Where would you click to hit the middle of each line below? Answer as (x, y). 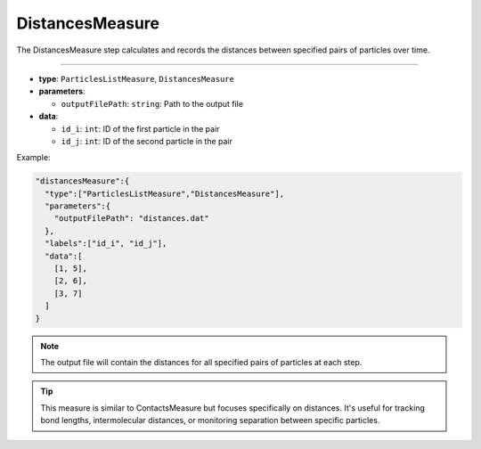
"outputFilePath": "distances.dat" (131, 219)
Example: (33, 158)
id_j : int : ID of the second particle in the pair (147, 141)
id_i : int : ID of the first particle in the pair (140, 128)
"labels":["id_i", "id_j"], (106, 244)
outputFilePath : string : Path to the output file (152, 103)
